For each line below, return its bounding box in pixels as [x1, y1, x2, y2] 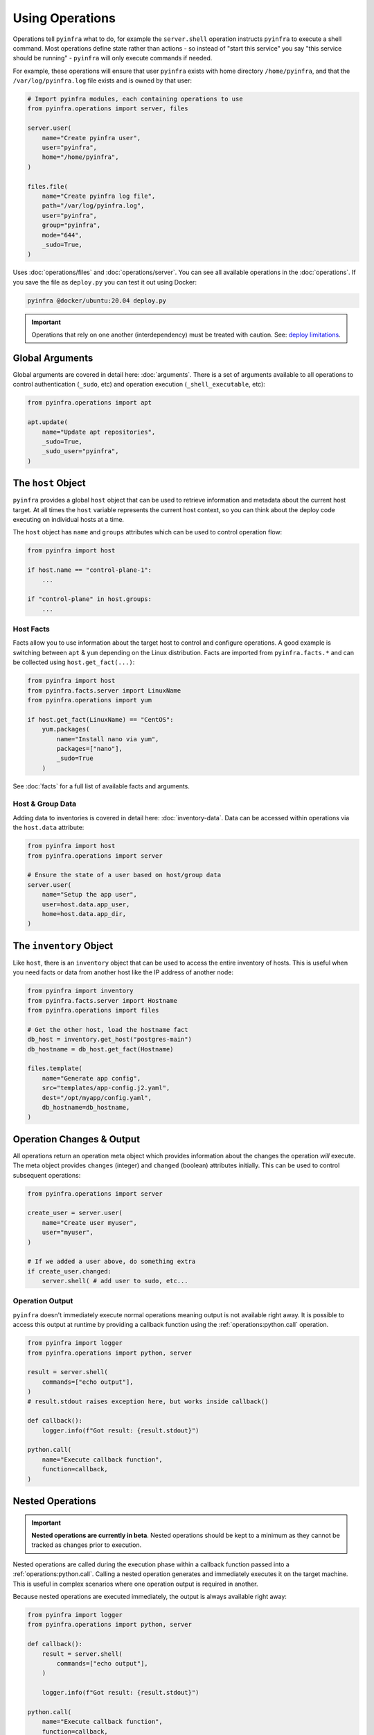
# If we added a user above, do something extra [27, 1258, 196, 1266]
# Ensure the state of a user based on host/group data [27, 871, 222, 879]
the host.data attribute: [12, 823, 84, 832]
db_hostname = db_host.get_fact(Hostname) [27, 1045, 174, 1053]
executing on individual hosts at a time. [12, 515, 125, 523]
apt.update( [27, 418, 69, 426]
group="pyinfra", [42, 221, 101, 229]
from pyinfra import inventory [27, 987, 134, 995]
